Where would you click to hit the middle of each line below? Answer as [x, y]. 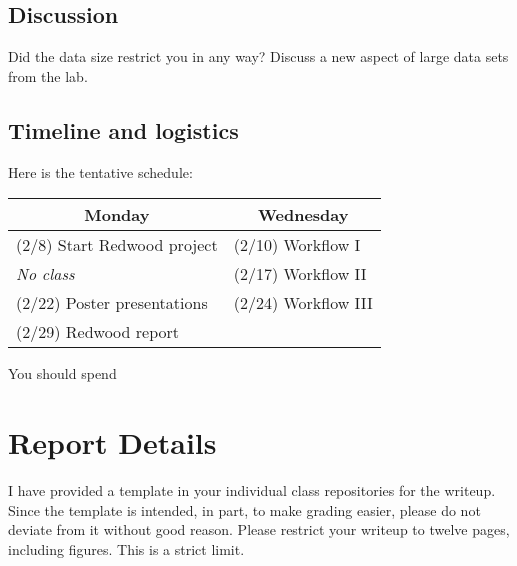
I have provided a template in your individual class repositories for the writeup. [252, 489]
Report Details [112, 441]
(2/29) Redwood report [97, 332]
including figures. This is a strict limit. [126, 548]
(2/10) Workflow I [297, 245]
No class [45, 274]
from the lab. [48, 75]
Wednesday [303, 215]
